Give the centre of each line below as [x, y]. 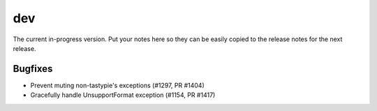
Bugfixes [33, 69]
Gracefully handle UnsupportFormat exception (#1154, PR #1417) [123, 95]
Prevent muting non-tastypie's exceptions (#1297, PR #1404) [118, 85]
